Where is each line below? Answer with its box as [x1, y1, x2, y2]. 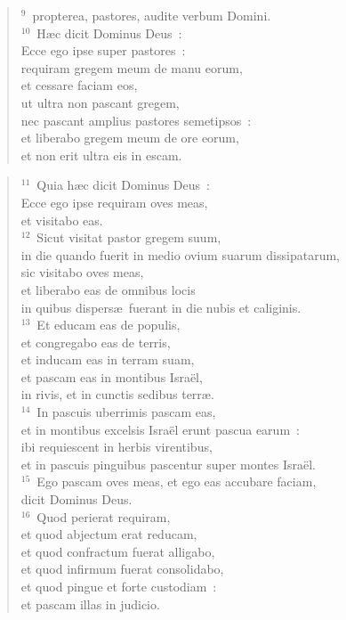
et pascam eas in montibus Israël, [20, 367, 203, 386]
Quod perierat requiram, [36, 507, 171, 526]
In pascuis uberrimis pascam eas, [36, 403, 216, 421]
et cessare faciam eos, [20, 76, 138, 94]
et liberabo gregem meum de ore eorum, [20, 128, 239, 147]
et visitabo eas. [20, 210, 103, 229]
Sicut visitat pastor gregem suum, [36, 228, 221, 247]
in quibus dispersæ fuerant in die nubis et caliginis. [20, 298, 302, 316]
